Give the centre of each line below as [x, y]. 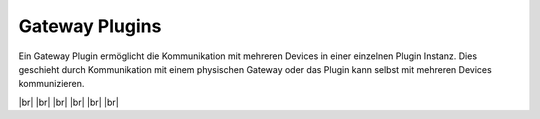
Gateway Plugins [90, 26]
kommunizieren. [51, 84]
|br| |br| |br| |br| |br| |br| [68, 102]
